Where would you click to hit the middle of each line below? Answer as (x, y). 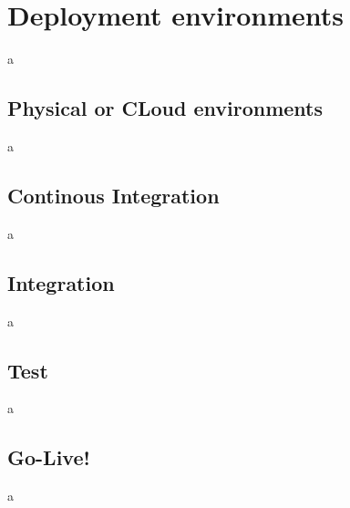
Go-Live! (49, 457)
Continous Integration (113, 195)
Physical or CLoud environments (165, 108)
